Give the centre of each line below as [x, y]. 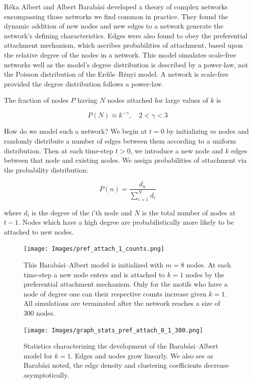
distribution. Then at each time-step [59, 150]
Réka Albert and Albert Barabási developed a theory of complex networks [116, 6]
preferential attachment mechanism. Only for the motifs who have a [126, 284]
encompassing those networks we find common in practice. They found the [116, 16]
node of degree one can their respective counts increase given [115, 293]
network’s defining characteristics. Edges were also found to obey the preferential [126, 35]
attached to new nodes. [39, 231]
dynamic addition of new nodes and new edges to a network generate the [114, 26]
